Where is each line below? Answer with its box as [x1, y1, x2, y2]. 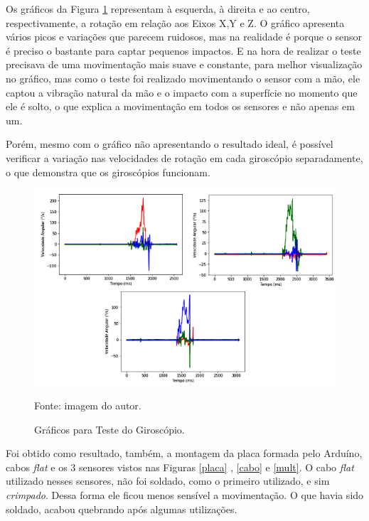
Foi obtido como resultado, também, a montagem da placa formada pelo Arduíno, [6, 446, 363, 461]
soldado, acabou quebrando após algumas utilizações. [6, 501, 237, 516]
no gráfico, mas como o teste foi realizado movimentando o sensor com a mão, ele [6, 70, 360, 85]
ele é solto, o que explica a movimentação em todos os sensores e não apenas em [6, 99, 355, 114]
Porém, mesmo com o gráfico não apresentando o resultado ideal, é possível [6, 136, 333, 151]
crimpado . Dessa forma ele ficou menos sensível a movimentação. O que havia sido [6, 487, 364, 502]
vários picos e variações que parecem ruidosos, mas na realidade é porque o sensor [6, 29, 362, 44]
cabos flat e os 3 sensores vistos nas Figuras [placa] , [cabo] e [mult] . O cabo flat [6, 459, 354, 474]
